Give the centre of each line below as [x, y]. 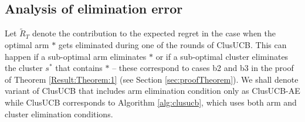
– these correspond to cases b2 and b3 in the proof [203, 68]
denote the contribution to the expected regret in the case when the [154, 33]
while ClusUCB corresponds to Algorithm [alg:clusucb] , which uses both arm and [151, 102]
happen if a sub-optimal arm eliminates [76, 56]
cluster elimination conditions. [59, 113]
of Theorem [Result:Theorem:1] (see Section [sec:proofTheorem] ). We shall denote [152, 79]
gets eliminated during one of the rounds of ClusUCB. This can [172, 45]
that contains [79, 68]
